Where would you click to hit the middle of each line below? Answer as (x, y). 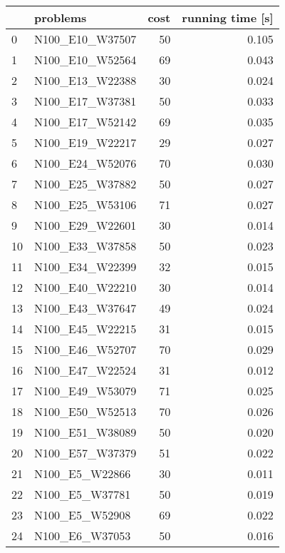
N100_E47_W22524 (85, 370)
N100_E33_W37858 (85, 246)
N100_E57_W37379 (85, 453)
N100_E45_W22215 (85, 329)
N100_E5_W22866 (83, 473)
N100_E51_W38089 (85, 432)
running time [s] (228, 17)
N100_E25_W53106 (85, 204)
